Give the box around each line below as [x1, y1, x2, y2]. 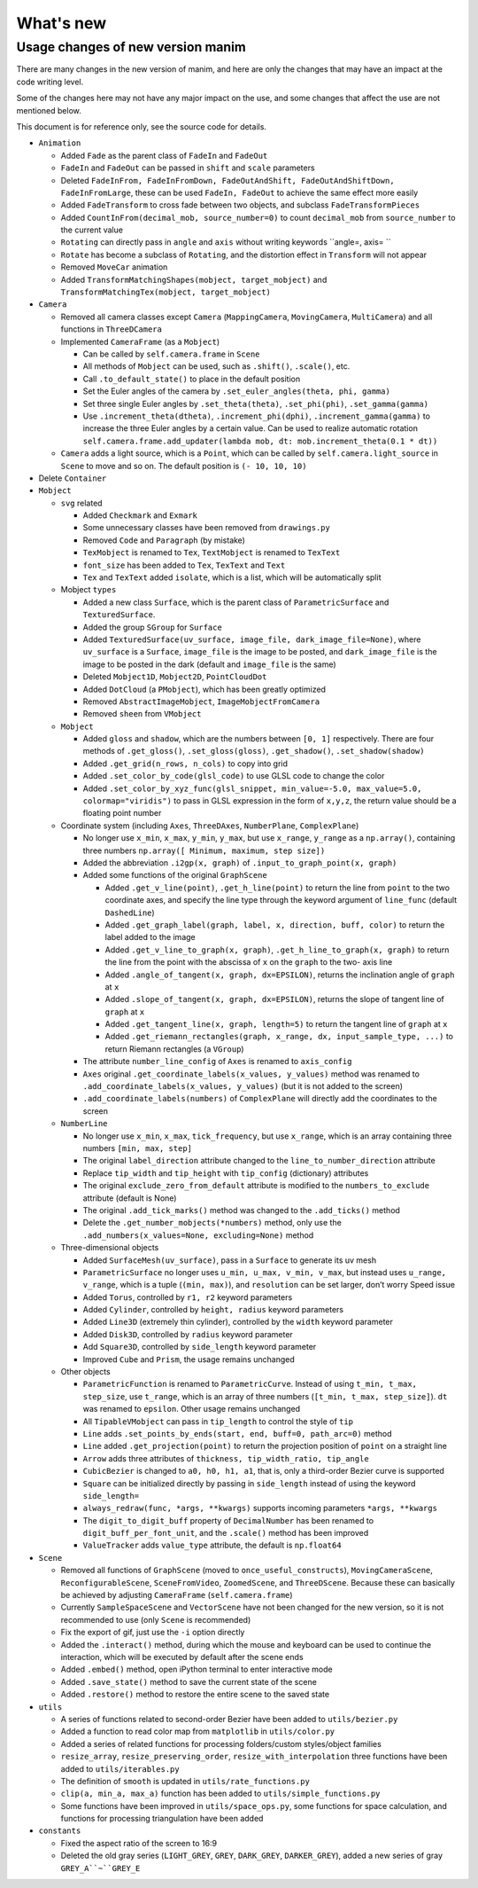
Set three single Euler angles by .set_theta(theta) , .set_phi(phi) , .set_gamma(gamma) [82, 398, 429, 409]
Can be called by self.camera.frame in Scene [82, 349, 260, 359]
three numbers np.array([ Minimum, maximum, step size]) [82, 845, 326, 856]
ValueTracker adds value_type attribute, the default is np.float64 [82, 1539, 342, 1551]
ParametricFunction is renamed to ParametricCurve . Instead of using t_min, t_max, [82, 1379, 418, 1390]
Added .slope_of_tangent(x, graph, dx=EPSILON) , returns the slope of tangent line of [104, 994, 444, 1005]
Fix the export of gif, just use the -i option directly [60, 1627, 245, 1638]
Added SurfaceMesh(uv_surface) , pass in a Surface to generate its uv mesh [82, 1255, 376, 1265]
